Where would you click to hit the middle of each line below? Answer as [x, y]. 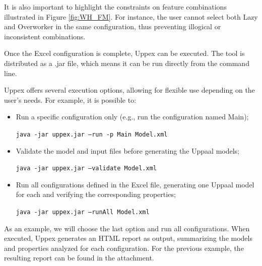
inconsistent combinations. [45, 36]
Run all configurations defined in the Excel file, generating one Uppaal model [135, 184]
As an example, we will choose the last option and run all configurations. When [127, 228]
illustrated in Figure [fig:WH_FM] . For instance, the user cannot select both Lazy [131, 16]
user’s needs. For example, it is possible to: [70, 99]
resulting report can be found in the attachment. [79, 258]
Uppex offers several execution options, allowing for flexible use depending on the [129, 90]
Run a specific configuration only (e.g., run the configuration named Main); [132, 117]
